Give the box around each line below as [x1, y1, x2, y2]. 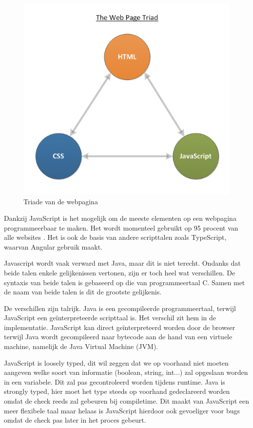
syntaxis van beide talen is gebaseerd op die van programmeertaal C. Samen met [4, 277, 245, 287]
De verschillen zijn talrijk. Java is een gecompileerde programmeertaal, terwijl [4, 303, 236, 313]
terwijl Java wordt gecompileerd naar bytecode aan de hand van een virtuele [4, 331, 233, 342]
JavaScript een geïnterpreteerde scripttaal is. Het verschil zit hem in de [4, 312, 216, 323]
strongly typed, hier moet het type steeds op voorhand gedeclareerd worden [4, 386, 230, 396]
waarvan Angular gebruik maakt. [4, 241, 102, 252]
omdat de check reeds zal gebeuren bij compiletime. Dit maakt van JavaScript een [4, 396, 249, 406]
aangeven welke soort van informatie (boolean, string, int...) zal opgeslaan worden [4, 367, 248, 377]
